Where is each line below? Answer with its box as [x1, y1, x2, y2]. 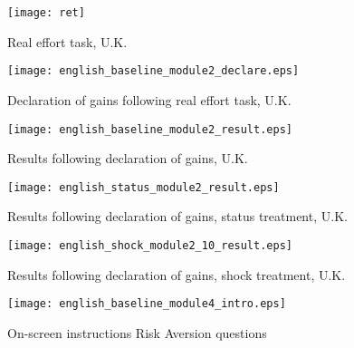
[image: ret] [7, 6, 85, 19]
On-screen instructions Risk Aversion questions [7, 323, 267, 342]
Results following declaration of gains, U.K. [7, 149, 248, 168]
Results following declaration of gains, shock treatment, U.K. [7, 265, 346, 284]
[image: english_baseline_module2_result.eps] [7, 122, 292, 136]
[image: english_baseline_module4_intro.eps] [7, 297, 286, 311]
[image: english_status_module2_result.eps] [7, 180, 280, 194]
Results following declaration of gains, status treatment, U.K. [7, 207, 348, 226]
